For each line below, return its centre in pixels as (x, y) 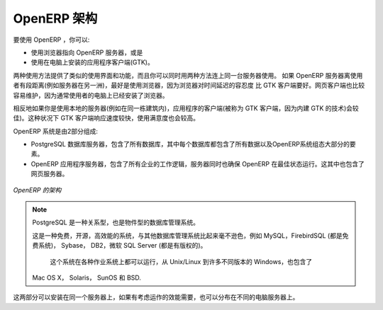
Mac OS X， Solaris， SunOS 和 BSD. (87, 277)
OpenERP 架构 (55, 18)
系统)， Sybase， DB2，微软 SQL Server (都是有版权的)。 (122, 246)
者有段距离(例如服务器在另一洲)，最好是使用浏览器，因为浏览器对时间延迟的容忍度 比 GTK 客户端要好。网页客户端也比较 (189, 86)
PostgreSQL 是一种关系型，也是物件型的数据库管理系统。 (116, 222)
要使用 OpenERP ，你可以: (51, 40)
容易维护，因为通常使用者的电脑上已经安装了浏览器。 (91, 95)
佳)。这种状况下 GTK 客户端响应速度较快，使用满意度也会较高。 (106, 118)
